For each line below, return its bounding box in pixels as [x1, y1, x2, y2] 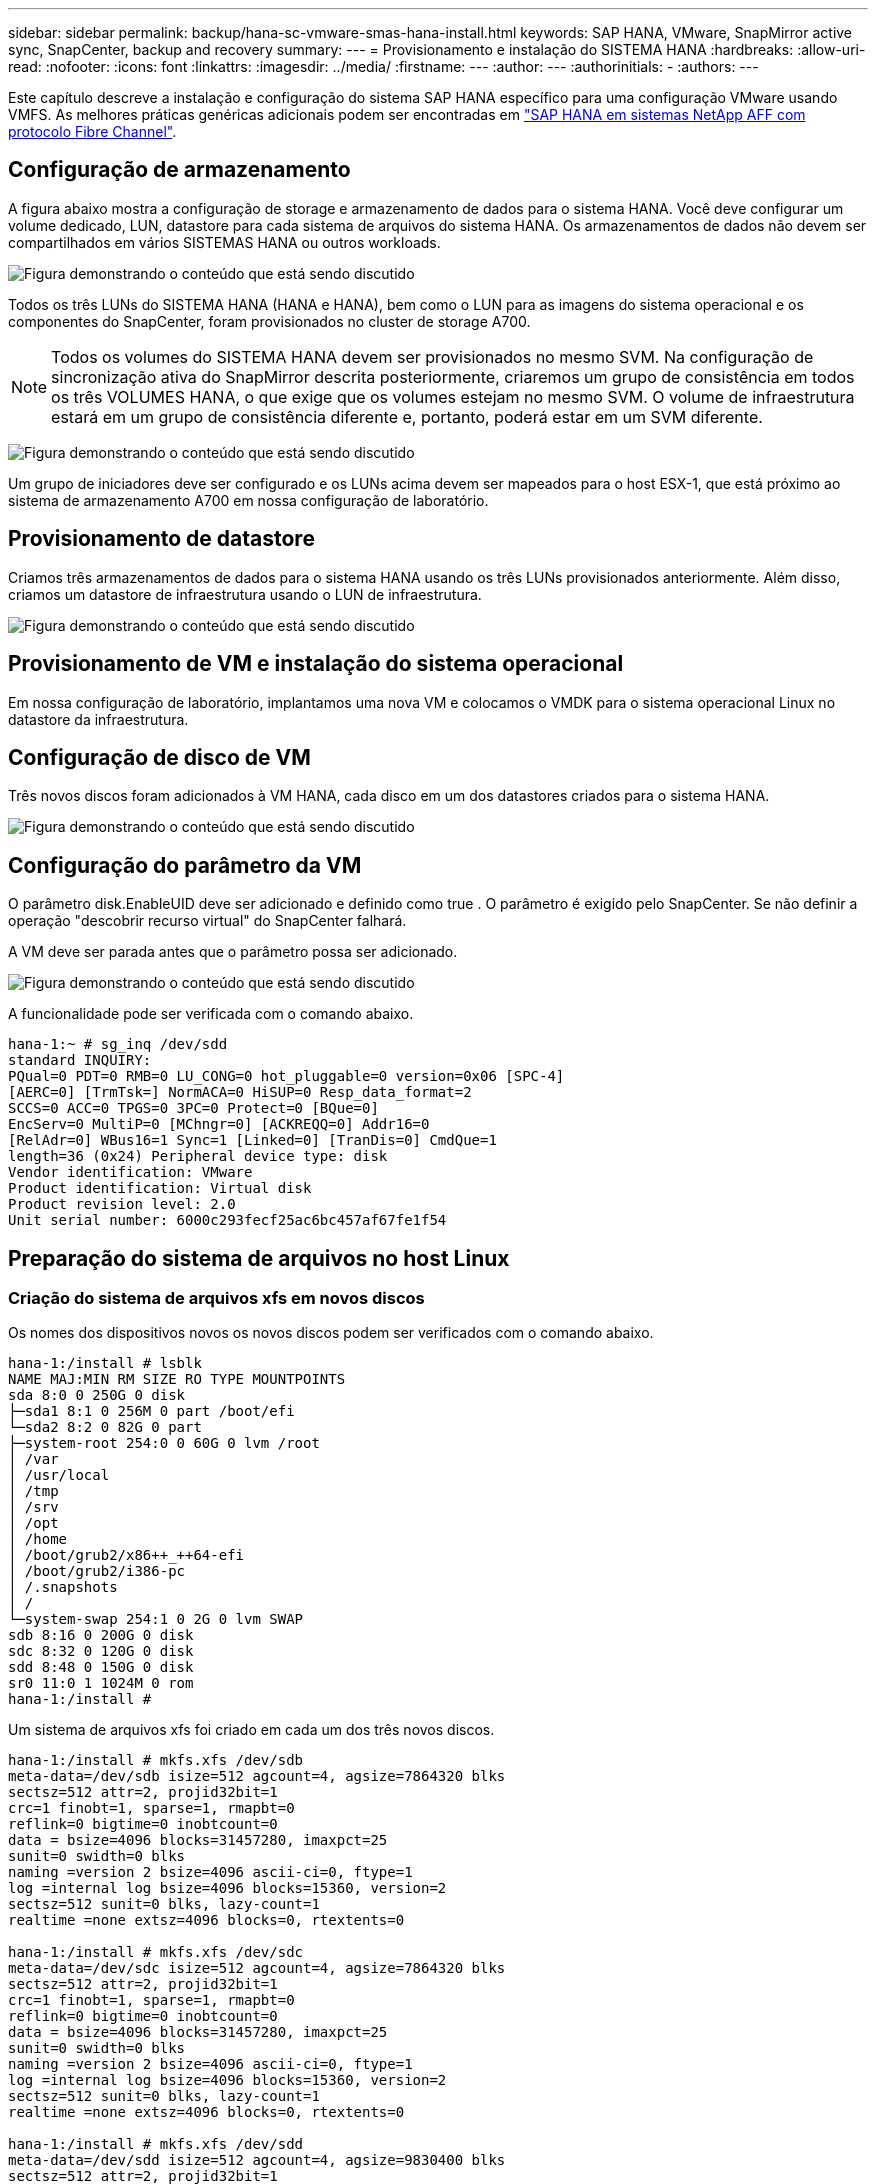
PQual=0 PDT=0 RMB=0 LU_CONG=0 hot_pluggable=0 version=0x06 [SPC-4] [8, 1068, 565, 1085]
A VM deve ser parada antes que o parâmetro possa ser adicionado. [8, 943, 458, 961]
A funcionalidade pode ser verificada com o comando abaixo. [8, 1005, 414, 1023]
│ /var [8, 1451, 59, 1468]
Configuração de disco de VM [8, 744, 311, 770]
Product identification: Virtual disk [8, 1180, 312, 1197]
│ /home [8, 1531, 68, 1548]
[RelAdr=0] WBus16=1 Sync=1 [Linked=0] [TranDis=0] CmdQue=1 [8, 1132, 497, 1149]
